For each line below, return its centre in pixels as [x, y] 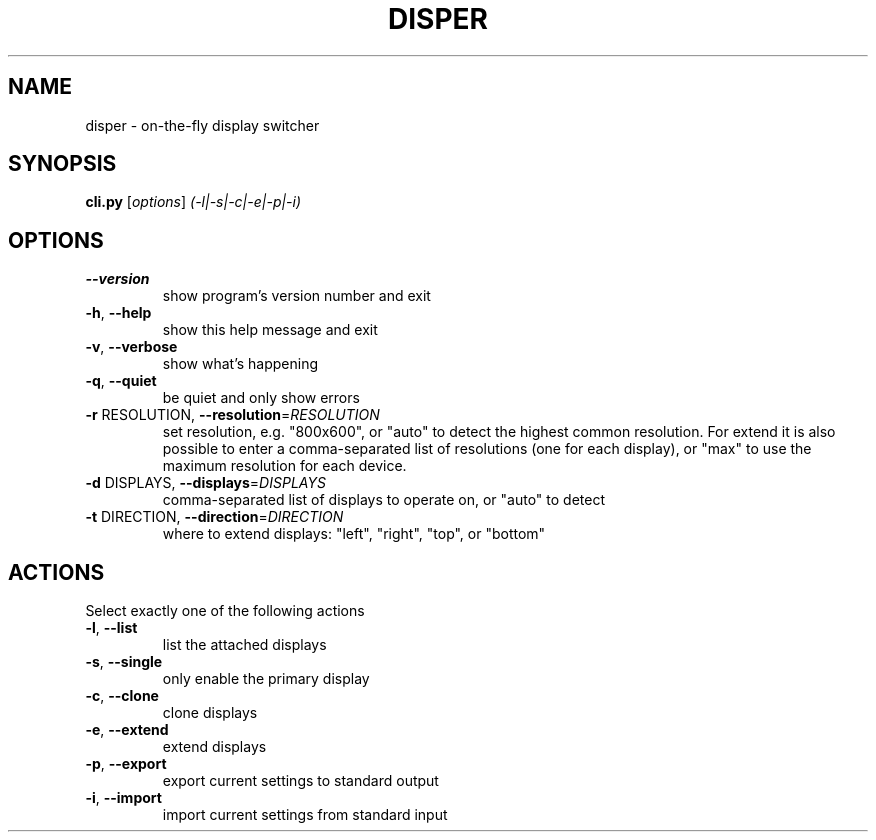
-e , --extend [127, 730]
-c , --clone [122, 696]
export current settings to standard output [300, 781]
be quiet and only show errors [261, 398]
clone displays [210, 713]
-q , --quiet [121, 381]
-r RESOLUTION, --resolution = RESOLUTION [232, 415]
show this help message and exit [270, 330]
